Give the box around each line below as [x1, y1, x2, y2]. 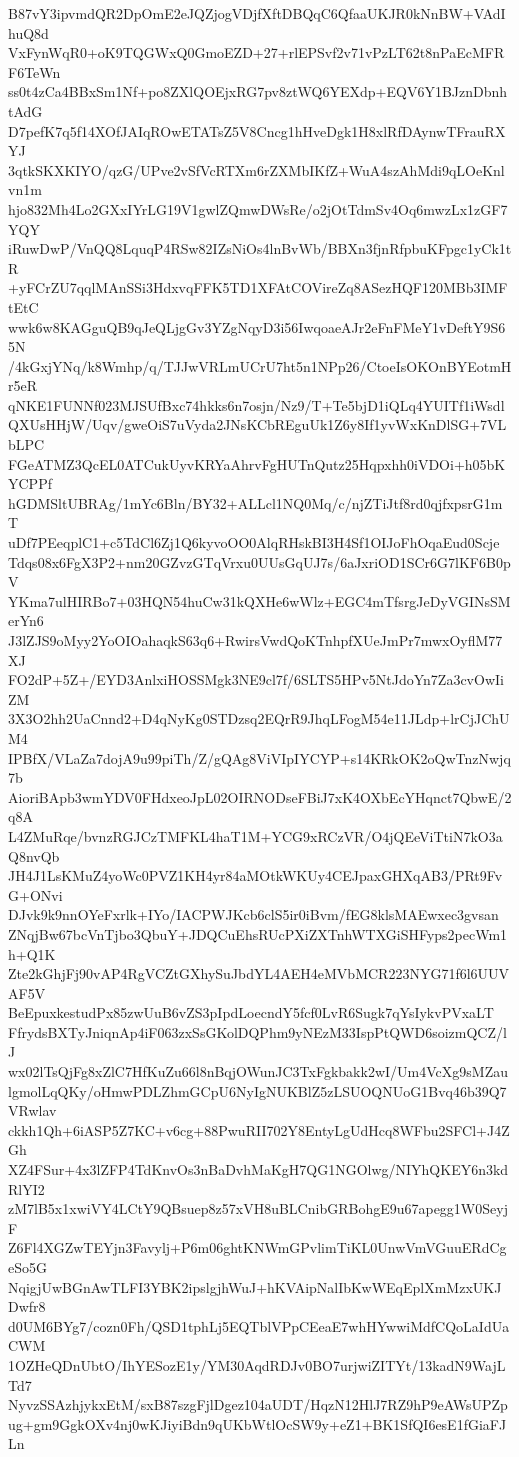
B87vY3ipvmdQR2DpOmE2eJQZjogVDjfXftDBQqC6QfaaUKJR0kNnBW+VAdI [8, 3, 506, 23]
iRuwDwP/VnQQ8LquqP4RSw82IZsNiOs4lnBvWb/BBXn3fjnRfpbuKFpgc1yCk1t [8, 238, 512, 259]
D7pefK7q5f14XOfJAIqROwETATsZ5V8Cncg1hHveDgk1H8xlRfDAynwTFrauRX [8, 120, 506, 141]
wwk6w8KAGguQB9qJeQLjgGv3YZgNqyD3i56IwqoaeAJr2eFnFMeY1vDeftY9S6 [8, 316, 506, 337]
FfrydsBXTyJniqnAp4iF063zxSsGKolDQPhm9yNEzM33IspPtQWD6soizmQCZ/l [8, 1021, 507, 1042]
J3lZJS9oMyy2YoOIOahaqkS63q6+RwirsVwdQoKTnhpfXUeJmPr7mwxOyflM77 [8, 630, 503, 650]
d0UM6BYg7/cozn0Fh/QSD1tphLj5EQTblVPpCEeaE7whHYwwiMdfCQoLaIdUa [8, 1315, 510, 1336]
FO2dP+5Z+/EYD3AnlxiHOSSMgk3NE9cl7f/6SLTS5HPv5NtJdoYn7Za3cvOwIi [8, 669, 504, 690]
